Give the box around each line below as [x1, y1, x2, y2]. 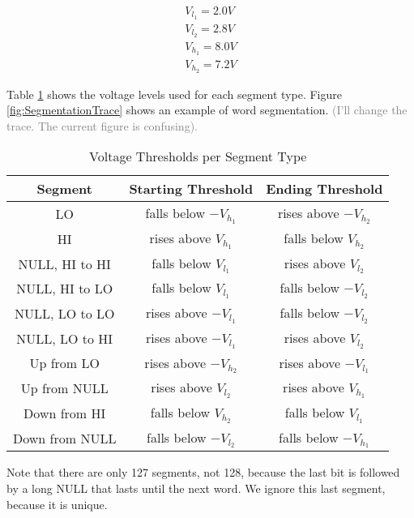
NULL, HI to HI [18, 254, 111, 273]
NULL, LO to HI [16, 328, 113, 348]
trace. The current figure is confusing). [6, 117, 198, 134]
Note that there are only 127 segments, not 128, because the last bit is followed [6, 464, 400, 481]
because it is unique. [6, 495, 108, 512]
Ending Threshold [266, 179, 383, 199]
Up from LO [29, 353, 100, 373]
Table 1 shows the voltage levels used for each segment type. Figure [6, 85, 342, 102]
